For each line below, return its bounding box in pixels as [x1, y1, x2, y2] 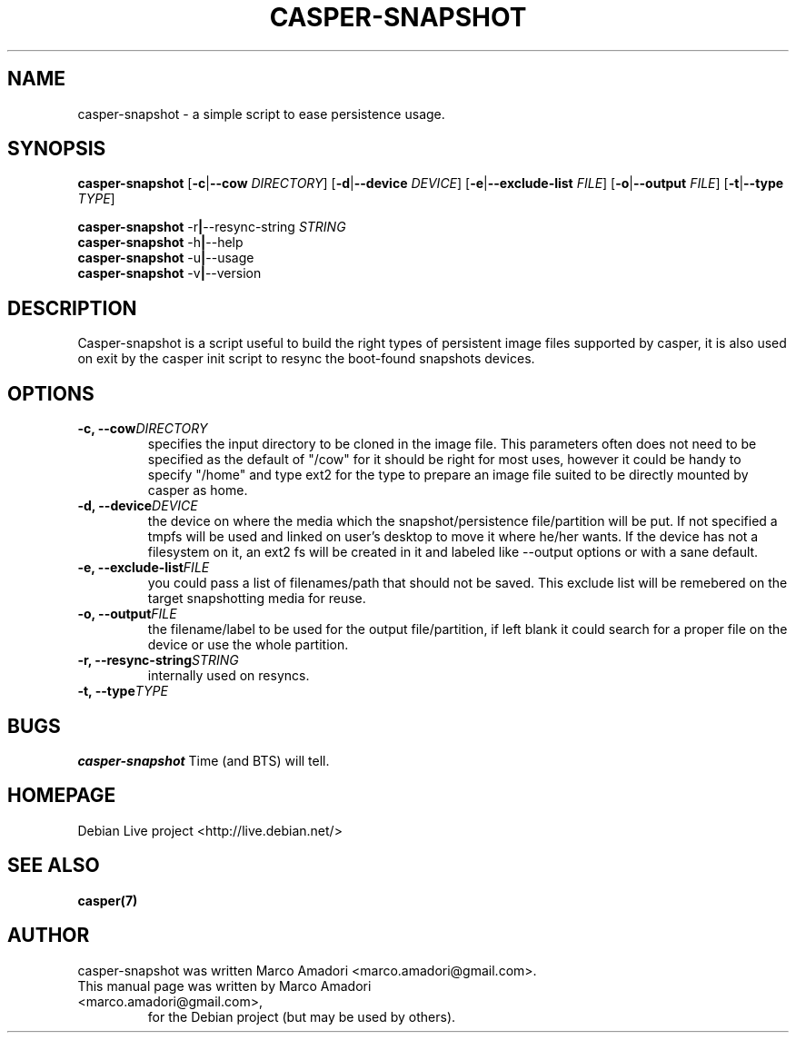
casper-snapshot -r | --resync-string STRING [77, 219, 346, 235]
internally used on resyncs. [147, 668, 310, 684]
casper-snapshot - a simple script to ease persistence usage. [77, 105, 445, 122]
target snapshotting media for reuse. [147, 590, 366, 607]
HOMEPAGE [7, 784, 116, 807]
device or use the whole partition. [147, 637, 349, 653]
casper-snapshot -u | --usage [77, 250, 254, 266]
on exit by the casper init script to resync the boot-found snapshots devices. [77, 351, 535, 367]
